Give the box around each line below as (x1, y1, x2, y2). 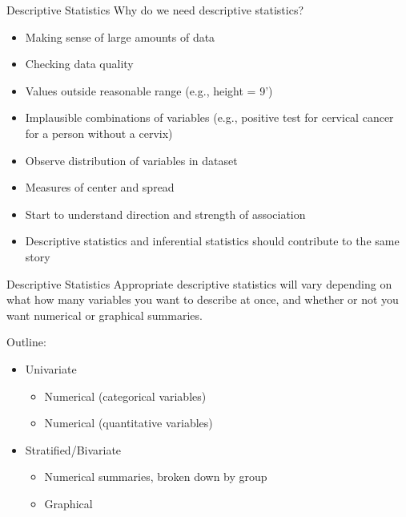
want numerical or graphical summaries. (6, 306, 203, 323)
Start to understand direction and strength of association (25, 205, 306, 222)
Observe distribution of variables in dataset (25, 151, 238, 168)
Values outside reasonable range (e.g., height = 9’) (25, 82, 273, 99)
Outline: (6, 333, 46, 350)
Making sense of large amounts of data (25, 28, 215, 45)
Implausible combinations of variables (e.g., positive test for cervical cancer (25, 109, 394, 126)
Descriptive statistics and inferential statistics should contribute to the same (25, 232, 400, 249)
